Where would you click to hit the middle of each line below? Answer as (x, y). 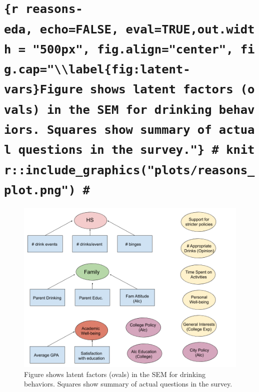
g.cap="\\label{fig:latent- (97, 70)
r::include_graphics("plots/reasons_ (129, 170)
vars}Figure (43, 90)
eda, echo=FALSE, (61, 29)
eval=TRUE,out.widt (190, 29)
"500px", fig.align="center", (133, 49)
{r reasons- (43, 9)
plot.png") (40, 190)
